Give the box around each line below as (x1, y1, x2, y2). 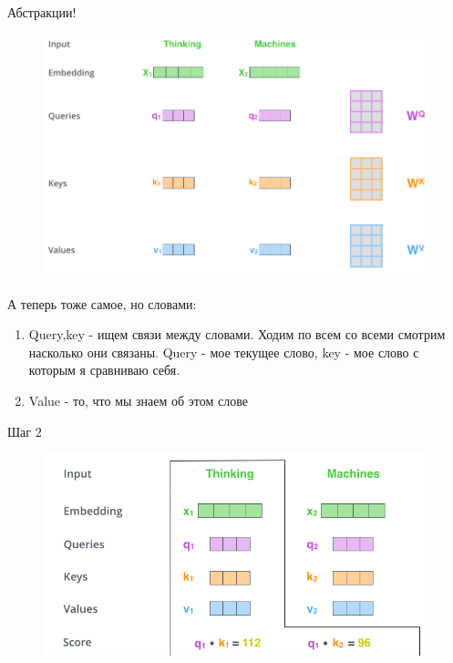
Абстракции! (7, 3, 77, 21)
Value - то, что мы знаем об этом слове (28, 391, 248, 410)
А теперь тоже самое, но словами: (7, 294, 197, 313)
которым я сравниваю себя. (28, 360, 180, 379)
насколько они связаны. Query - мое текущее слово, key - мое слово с (28, 342, 419, 361)
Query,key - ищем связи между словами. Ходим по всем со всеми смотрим (28, 325, 446, 344)
